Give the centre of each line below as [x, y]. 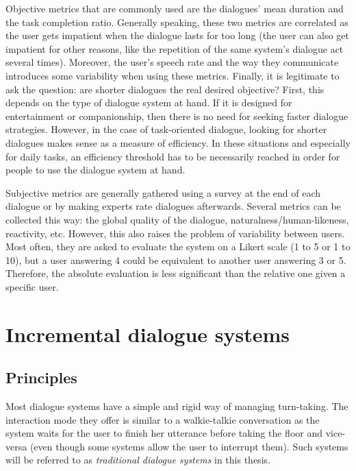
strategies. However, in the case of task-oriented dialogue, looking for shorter [166, 129]
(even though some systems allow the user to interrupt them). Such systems [189, 446]
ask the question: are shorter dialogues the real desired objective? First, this [165, 89]
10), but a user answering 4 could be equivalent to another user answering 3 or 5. [176, 259]
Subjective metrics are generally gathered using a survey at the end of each [163, 192]
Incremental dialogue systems [148, 334]
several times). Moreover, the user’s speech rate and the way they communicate [172, 62]
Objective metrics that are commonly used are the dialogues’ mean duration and [175, 8]
